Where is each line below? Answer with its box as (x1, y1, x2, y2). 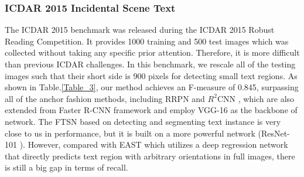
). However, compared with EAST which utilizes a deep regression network (19, 138, 288, 151)
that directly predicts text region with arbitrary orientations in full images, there (5, 149, 295, 162)
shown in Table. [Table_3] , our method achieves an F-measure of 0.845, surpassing (5, 81, 299, 93)
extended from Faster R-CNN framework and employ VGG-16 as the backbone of (5, 104, 298, 116)
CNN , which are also (217, 92, 295, 104)
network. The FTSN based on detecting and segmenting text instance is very (5, 115, 281, 127)
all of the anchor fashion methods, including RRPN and (5, 92, 205, 104)
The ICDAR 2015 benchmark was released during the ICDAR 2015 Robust (5, 23, 275, 36)
